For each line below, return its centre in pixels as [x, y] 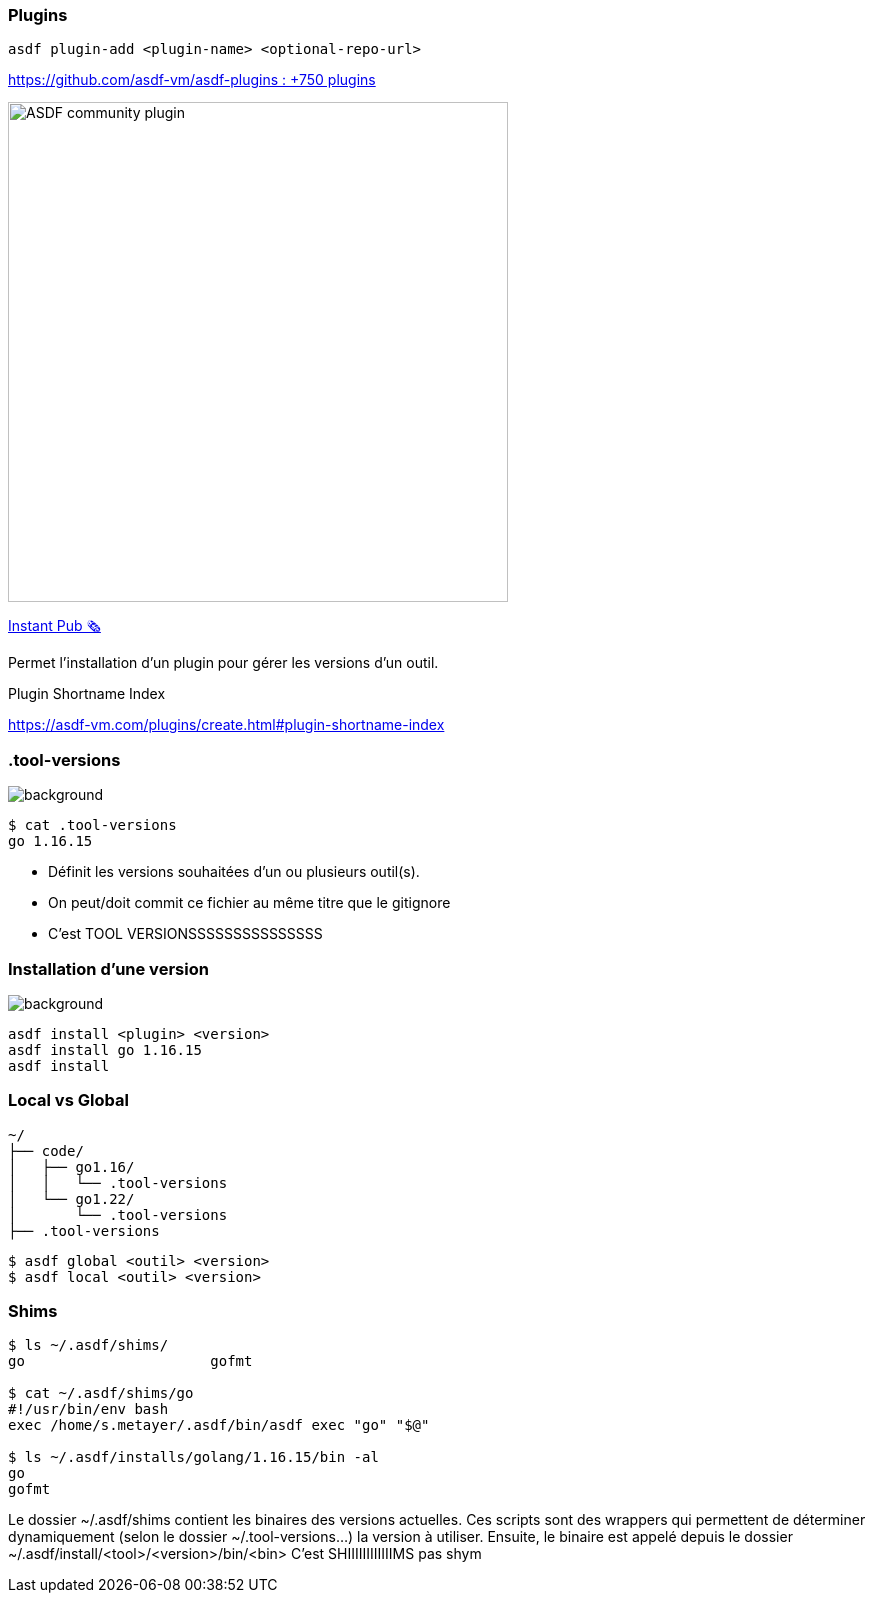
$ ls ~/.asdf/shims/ [88, 1345]
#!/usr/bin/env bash [88, 1409]
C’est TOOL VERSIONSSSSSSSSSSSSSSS [185, 934]
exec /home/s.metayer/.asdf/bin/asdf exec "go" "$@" [219, 1425]
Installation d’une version [108, 968]
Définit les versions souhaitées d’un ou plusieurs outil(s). [234, 872]
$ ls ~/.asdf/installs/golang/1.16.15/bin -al [193, 1457]
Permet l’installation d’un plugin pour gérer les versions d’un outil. [223, 663]
